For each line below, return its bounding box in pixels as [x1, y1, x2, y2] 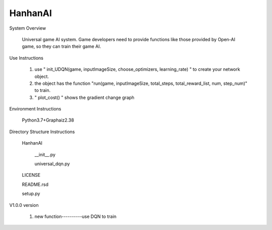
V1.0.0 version [9, 202, 39, 208]
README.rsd [22, 181, 49, 187]
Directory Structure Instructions [9, 129, 75, 135]
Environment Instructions [9, 106, 61, 112]
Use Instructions [9, 55, 44, 61]
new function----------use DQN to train [34, 213, 117, 219]
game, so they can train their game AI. [22, 43, 101, 50]
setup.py [22, 191, 40, 197]
